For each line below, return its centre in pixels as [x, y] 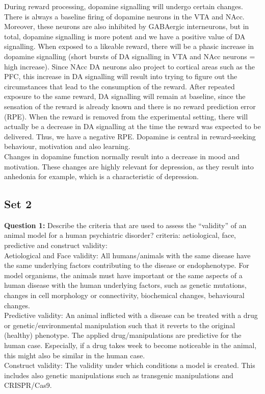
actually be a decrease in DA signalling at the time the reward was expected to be [132, 126]
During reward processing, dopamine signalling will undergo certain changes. [124, 6]
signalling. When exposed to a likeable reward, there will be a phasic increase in [129, 46]
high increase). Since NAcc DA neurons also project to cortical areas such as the [129, 66]
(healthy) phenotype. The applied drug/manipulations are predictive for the [123, 335]
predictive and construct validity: [56, 245]
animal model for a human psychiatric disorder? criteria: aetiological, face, [120, 235]
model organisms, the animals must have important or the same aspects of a [123, 275]
